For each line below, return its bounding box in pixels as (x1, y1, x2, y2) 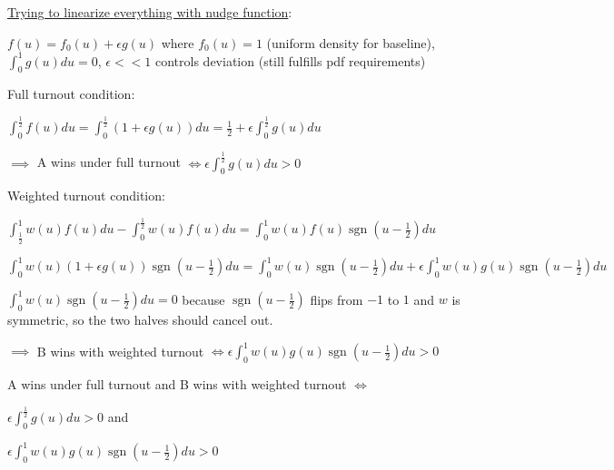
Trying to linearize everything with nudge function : (7, 3, 292, 21)
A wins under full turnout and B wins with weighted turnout (7, 375, 347, 393)
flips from (310, 289, 363, 308)
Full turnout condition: (7, 84, 135, 103)
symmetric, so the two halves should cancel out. (7, 310, 273, 329)
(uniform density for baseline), (266, 33, 435, 52)
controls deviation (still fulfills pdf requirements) (155, 51, 426, 70)
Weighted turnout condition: (7, 186, 165, 205)
